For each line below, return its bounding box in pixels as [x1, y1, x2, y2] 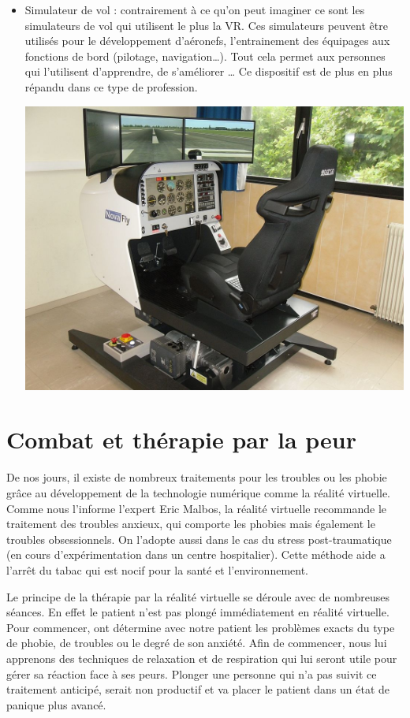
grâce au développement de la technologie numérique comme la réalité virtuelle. [6, 485, 391, 501]
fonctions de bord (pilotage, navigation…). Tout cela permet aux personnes [24, 47, 386, 64]
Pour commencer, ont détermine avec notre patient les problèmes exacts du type [6, 619, 395, 635]
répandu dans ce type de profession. [24, 78, 198, 95]
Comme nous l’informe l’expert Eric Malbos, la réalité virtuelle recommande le [6, 500, 387, 516]
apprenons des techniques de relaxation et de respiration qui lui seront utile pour [6, 649, 397, 666]
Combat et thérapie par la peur [6, 423, 357, 456]
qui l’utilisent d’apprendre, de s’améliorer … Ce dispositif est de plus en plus [24, 63, 393, 80]
